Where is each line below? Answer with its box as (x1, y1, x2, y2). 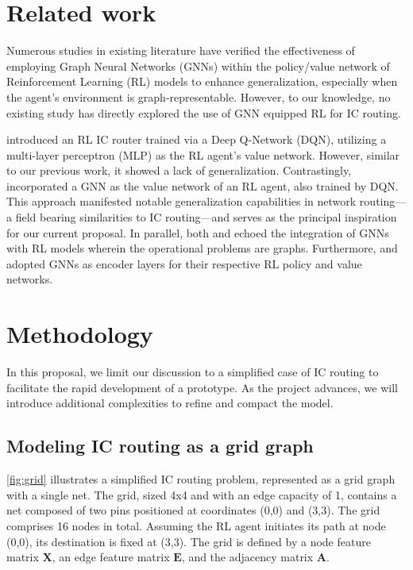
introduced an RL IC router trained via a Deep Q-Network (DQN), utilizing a (6, 131, 387, 148)
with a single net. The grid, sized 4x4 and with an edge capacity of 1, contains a (6, 486, 397, 503)
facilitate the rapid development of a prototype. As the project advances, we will (6, 379, 398, 395)
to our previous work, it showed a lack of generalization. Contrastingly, (6, 162, 352, 179)
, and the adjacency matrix (181, 549, 314, 565)
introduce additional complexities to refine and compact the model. (6, 395, 334, 411)
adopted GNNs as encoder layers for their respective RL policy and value (6, 255, 362, 272)
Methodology (6, 318, 153, 350)
